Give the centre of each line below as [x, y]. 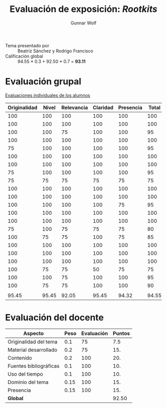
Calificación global [24, 56]
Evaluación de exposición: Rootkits [83, 9]
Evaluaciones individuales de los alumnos [48, 95]
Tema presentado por [27, 45]
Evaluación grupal [43, 82]
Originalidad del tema [33, 341]
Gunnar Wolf [83, 23]
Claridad [103, 107]
